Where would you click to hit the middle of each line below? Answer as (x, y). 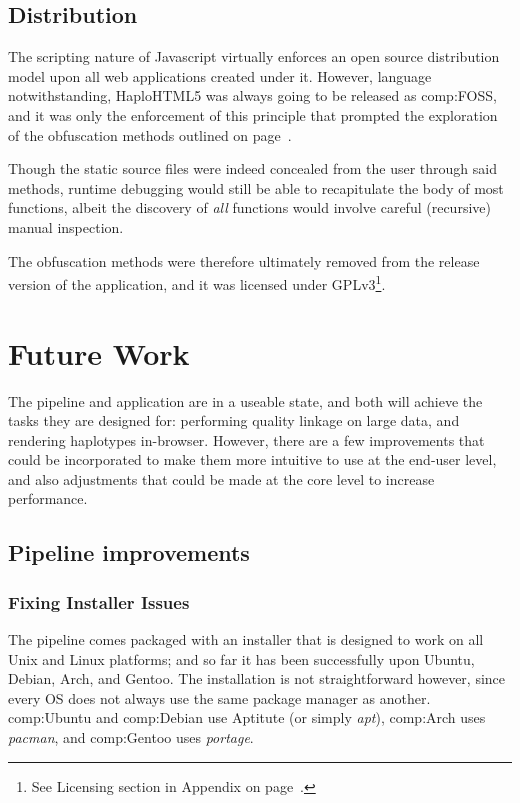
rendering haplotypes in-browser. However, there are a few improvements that (246, 439)
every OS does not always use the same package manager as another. (219, 697)
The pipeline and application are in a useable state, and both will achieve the (245, 400)
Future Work (99, 352)
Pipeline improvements (129, 552)
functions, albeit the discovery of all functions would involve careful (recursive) (249, 207)
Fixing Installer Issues (99, 601)
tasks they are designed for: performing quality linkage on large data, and (234, 420)
